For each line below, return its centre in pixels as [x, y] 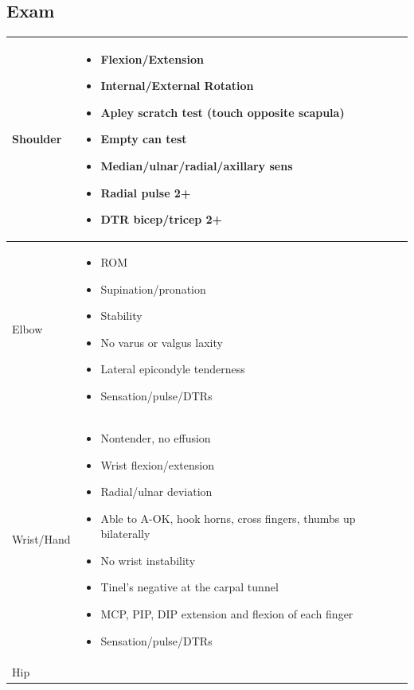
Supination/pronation [153, 288]
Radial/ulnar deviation [156, 491]
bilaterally [125, 534]
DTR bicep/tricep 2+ [162, 219]
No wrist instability [148, 560]
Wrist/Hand [41, 539]
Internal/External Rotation [177, 86]
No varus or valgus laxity [162, 342]
